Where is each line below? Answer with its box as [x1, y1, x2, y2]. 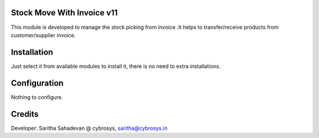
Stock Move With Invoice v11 [11, 8, 118, 18]
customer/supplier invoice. [11, 31, 76, 38]
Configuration [11, 78, 64, 88]
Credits [11, 109, 39, 119]
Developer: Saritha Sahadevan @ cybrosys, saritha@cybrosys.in [11, 124, 168, 132]
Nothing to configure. [11, 93, 63, 100]
